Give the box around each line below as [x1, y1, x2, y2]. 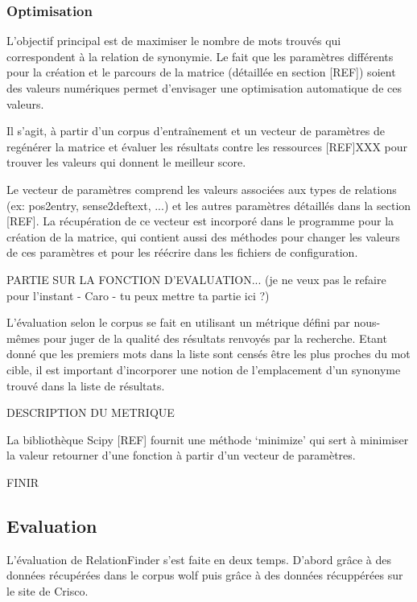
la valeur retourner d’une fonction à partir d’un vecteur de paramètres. [6, 447, 356, 464]
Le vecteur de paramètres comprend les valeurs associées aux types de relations [6, 180, 397, 197]
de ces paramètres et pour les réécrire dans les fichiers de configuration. [6, 244, 358, 261]
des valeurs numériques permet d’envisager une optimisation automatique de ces [6, 80, 402, 96]
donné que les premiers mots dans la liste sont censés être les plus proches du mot [6, 345, 411, 362]
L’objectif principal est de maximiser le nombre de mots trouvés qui [6, 32, 341, 49]
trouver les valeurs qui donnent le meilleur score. [6, 154, 246, 171]
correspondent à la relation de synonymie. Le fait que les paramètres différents [6, 47, 394, 64]
